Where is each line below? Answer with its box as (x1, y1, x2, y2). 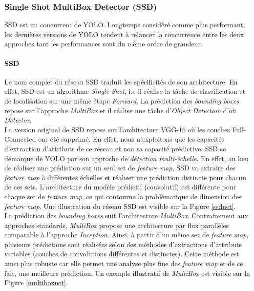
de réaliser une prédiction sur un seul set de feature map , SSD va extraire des (4, 163, 235, 173)
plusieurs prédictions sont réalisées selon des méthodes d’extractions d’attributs (4, 239, 242, 249)
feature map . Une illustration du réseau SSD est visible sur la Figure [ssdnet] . (4, 201, 236, 211)
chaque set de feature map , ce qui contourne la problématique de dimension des (4, 191, 242, 201)
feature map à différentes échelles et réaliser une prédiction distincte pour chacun (4, 172, 246, 182)
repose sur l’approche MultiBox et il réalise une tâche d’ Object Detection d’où (4, 105, 236, 115)
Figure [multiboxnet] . (4, 277, 68, 288)
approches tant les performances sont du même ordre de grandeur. (4, 39, 203, 49)
